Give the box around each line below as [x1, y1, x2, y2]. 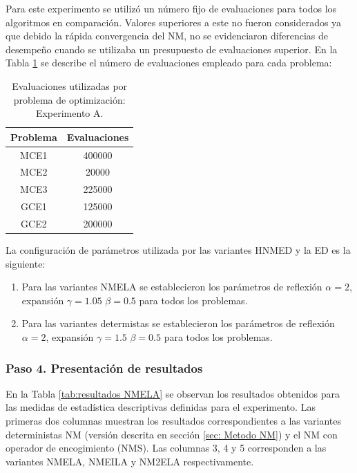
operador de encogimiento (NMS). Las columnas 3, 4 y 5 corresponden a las [6, 440, 327, 455]
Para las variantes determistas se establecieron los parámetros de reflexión [21, 316, 335, 331]
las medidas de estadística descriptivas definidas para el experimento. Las [6, 400, 316, 414]
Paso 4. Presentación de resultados [6, 359, 203, 376]
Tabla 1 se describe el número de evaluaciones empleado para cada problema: [6, 55, 332, 70]
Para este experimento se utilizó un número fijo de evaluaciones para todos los [6, 1, 337, 15]
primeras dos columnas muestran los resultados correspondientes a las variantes [6, 414, 342, 428]
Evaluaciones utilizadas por [12, 78, 128, 93]
